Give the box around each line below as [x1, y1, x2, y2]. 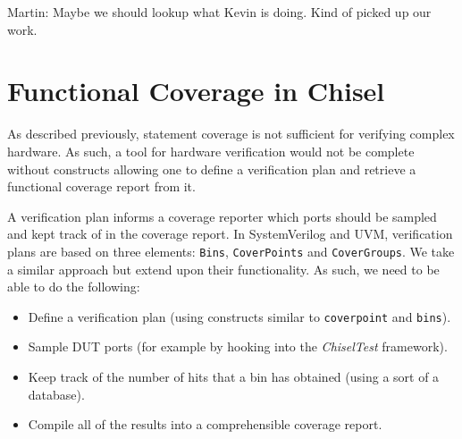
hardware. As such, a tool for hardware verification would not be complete [7, 141, 415, 160]
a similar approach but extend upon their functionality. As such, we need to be [7, 259, 440, 278]
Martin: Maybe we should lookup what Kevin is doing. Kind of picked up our [7, 3, 432, 21]
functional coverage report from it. [7, 177, 196, 196]
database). [28, 384, 85, 403]
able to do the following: [7, 277, 140, 296]
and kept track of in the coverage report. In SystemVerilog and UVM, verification [7, 224, 453, 243]
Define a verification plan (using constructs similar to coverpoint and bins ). [28, 307, 451, 325]
